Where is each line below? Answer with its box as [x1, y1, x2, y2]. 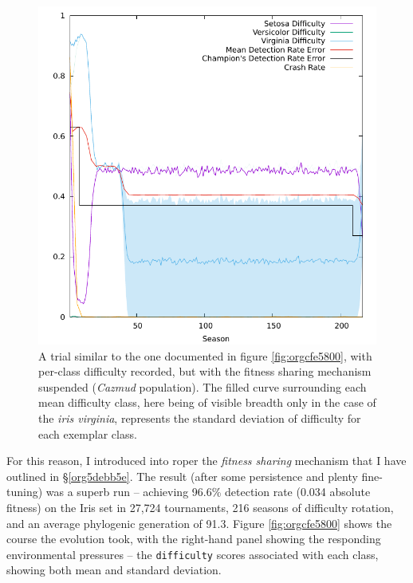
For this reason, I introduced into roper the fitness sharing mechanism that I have [6, 452, 407, 469]
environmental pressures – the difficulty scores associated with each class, [6, 546, 379, 562]
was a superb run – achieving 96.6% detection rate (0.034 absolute [45, 483, 371, 500]
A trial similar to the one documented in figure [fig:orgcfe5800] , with [38, 347, 372, 364]
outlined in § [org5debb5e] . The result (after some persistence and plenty [6, 467, 358, 484]
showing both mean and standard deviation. [6, 561, 222, 578]
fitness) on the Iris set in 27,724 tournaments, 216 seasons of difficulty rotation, [6, 498, 394, 515]
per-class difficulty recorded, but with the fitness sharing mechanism [38, 363, 372, 380]
